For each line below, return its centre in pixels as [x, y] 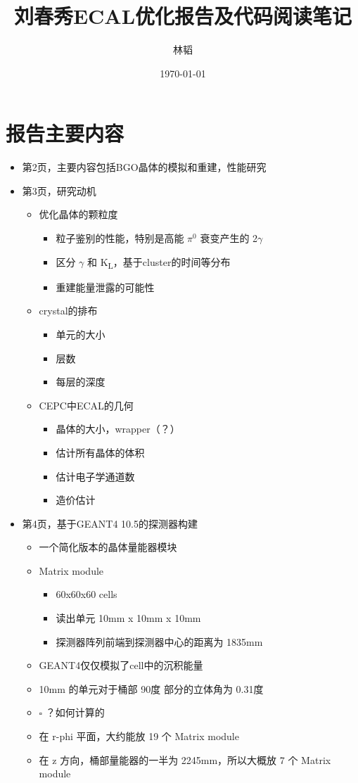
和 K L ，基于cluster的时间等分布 [159, 262]
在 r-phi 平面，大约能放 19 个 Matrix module [139, 736]
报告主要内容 [65, 133]
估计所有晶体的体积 [100, 452]
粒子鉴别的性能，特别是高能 [120, 238]
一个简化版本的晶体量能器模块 [108, 547]
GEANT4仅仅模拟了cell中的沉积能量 [121, 665]
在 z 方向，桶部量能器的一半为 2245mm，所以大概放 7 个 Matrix [185, 759]
